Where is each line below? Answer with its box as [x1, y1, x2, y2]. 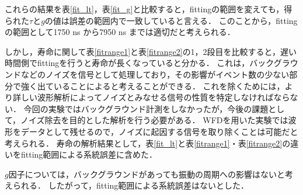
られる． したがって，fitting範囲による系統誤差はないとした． [12, 179, 249, 191]
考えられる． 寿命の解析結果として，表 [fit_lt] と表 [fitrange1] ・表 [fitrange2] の [5, 137, 291, 149]
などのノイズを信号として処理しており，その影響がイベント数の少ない [20, 68, 290, 80]
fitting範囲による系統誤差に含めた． [20, 148, 157, 161]
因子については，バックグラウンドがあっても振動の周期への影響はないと [8, 168, 285, 180]
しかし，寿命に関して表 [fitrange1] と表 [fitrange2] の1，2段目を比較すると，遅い [5, 45, 297, 57]
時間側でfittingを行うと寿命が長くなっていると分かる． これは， [5, 57, 250, 69]
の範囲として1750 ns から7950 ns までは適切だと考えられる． [5, 26, 235, 38]
